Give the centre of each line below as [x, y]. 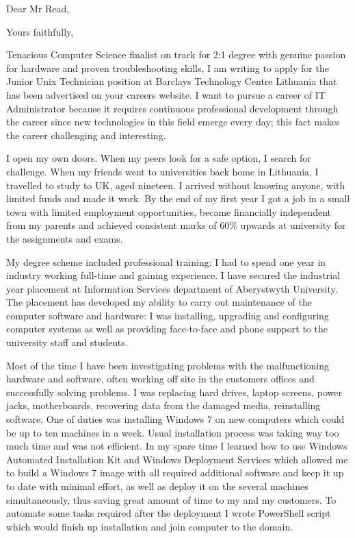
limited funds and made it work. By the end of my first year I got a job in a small [178, 198]
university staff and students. [67, 342]
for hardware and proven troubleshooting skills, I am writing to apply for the [168, 68]
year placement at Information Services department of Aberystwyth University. [172, 288]
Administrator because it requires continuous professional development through [172, 108]
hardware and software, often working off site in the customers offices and [160, 379]
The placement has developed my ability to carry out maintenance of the [159, 302]
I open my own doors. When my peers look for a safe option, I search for [159, 158]
